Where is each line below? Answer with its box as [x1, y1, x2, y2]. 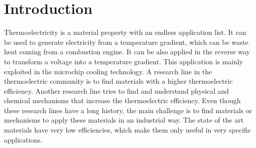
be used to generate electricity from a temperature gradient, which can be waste [4, 36, 249, 47]
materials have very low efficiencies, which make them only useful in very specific [4, 125, 251, 135]
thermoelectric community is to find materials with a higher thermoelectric [4, 76, 233, 86]
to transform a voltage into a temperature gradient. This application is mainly [4, 56, 243, 66]
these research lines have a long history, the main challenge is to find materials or [4, 105, 253, 115]
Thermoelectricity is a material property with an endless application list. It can [4, 27, 247, 37]
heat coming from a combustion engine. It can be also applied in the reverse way [4, 46, 250, 57]
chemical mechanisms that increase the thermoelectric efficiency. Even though [4, 95, 241, 106]
